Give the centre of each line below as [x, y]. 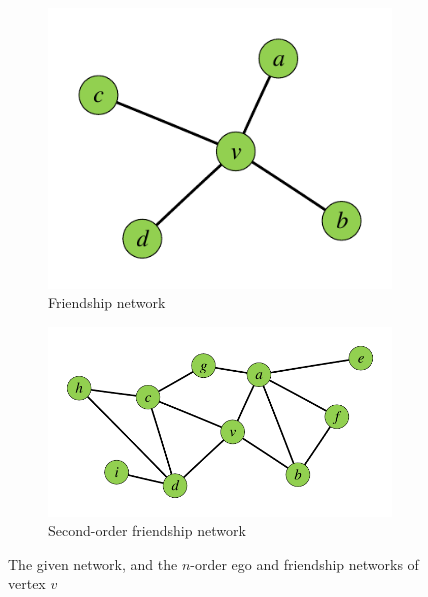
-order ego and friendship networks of [304, 563]
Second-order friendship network [147, 530]
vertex [27, 583]
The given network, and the [93, 563]
